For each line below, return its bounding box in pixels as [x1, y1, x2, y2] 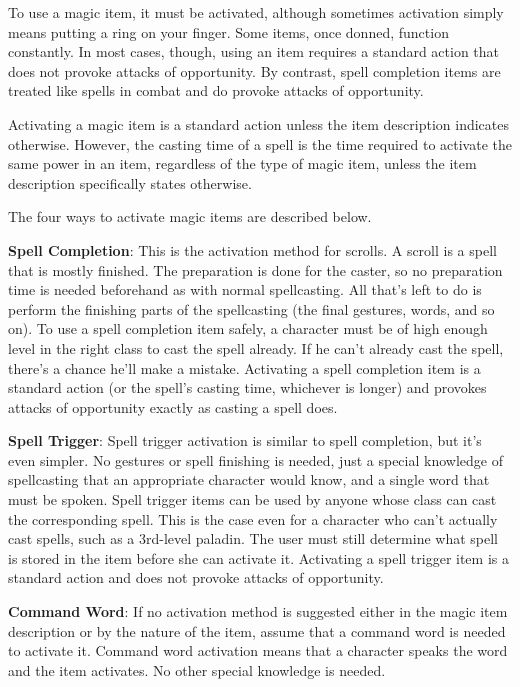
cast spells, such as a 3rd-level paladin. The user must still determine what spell [8, 528, 498, 549]
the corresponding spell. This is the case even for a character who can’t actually [8, 508, 498, 529]
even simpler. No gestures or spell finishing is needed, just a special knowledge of [8, 449, 503, 470]
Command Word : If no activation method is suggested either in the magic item [8, 601, 508, 622]
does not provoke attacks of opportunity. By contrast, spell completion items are [8, 60, 501, 81]
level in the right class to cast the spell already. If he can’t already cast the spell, [8, 337, 504, 358]
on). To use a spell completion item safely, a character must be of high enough [8, 318, 488, 339]
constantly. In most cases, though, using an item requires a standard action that [8, 41, 500, 62]
